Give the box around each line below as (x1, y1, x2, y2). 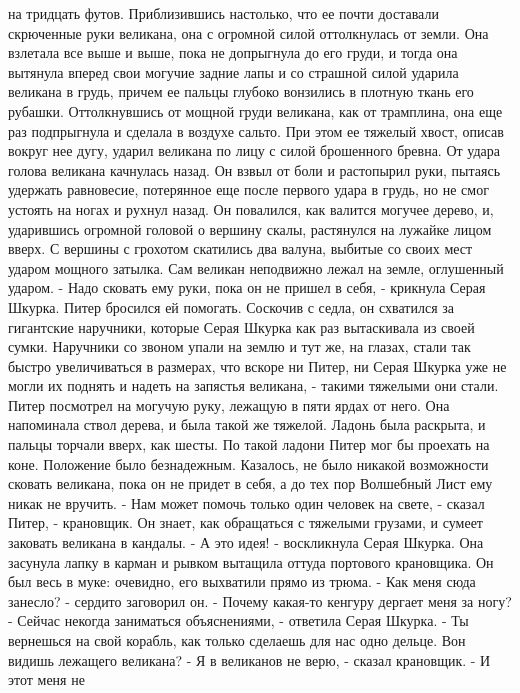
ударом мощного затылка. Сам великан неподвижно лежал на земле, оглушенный (8, 257, 504, 278)
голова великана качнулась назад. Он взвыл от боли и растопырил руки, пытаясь (8, 159, 501, 180)
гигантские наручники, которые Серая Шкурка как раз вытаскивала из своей (8, 316, 475, 337)
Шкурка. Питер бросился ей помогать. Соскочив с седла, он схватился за (8, 296, 454, 317)
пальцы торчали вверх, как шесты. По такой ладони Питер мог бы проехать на (8, 434, 490, 455)
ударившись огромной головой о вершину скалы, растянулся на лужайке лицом (8, 218, 492, 239)
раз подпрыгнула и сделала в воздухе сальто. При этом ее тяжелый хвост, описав (8, 120, 504, 141)
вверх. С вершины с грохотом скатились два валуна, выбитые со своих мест (8, 238, 473, 259)
